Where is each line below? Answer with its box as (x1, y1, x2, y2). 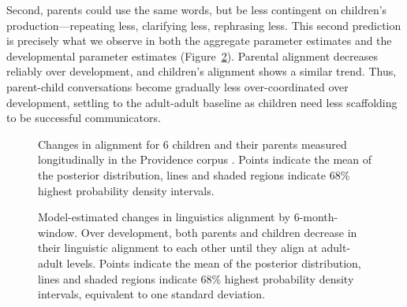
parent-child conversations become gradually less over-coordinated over (6, 78, 349, 94)
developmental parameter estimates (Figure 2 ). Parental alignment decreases (6, 47, 379, 64)
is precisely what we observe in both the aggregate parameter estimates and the (6, 32, 392, 49)
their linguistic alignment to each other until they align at (38, 239, 318, 256)
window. (38, 224, 78, 240)
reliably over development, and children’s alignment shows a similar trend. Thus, (6, 63, 397, 80)
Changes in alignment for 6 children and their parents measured (38, 135, 347, 152)
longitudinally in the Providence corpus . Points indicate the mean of (38, 151, 372, 168)
